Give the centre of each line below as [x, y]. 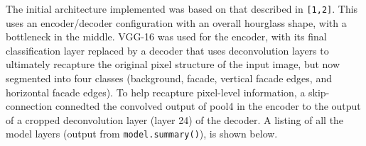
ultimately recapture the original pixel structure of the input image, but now [173, 64]
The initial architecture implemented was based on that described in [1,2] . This [182, 9]
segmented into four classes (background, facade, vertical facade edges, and [169, 78]
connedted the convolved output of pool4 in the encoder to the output [208, 106]
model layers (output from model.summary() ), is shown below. [142, 134]
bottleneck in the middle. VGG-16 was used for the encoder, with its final [166, 36]
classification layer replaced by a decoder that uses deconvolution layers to [167, 50]
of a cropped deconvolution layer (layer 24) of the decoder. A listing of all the [175, 119]
